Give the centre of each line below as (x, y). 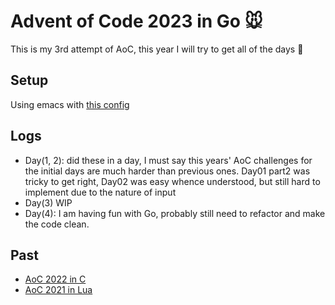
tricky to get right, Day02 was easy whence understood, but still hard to (172, 181)
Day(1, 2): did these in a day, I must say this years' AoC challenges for (168, 160)
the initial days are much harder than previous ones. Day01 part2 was (167, 171)
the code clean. (57, 224)
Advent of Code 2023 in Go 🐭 (136, 21)
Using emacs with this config (70, 104)
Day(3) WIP (48, 202)
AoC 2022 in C (55, 279)
